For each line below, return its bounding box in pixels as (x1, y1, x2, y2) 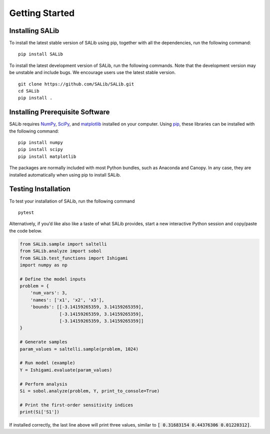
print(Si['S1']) (19, 409, 60, 415)
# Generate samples (19, 339, 67, 345)
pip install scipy (18, 146, 63, 152)
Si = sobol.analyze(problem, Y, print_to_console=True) (19, 388, 160, 393)
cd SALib (18, 88, 39, 94)
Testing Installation (9, 185, 70, 193)
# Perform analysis (19, 381, 67, 387)
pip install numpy (18, 140, 63, 145)
